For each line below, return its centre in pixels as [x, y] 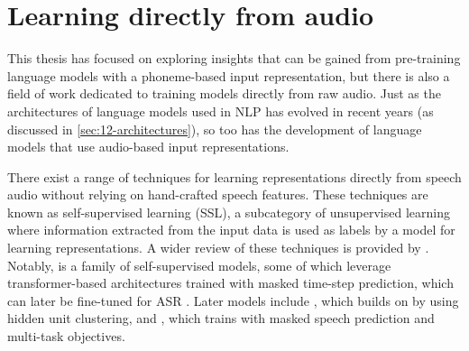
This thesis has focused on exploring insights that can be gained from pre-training [234, 58]
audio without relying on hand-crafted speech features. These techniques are [218, 194]
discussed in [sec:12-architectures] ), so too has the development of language [215, 129]
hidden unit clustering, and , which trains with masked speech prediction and [221, 318]
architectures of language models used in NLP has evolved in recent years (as [221, 111]
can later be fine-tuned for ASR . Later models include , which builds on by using [233, 300]
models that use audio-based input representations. [148, 147]
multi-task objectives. [66, 336]
